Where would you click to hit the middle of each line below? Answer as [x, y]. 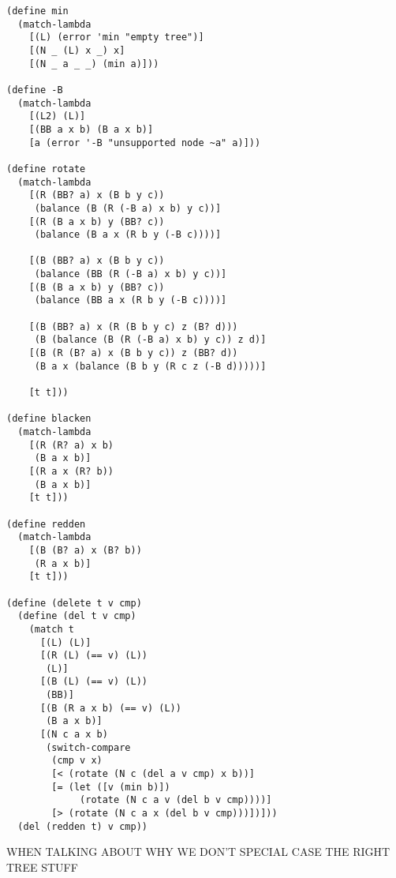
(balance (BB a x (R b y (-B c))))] [131, 300]
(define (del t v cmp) [77, 616]
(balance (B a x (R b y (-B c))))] [128, 235]
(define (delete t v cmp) [74, 603]
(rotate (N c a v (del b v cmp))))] [176, 800]
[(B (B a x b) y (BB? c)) [97, 287]
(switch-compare [88, 747]
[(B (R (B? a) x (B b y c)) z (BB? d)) [133, 353]
